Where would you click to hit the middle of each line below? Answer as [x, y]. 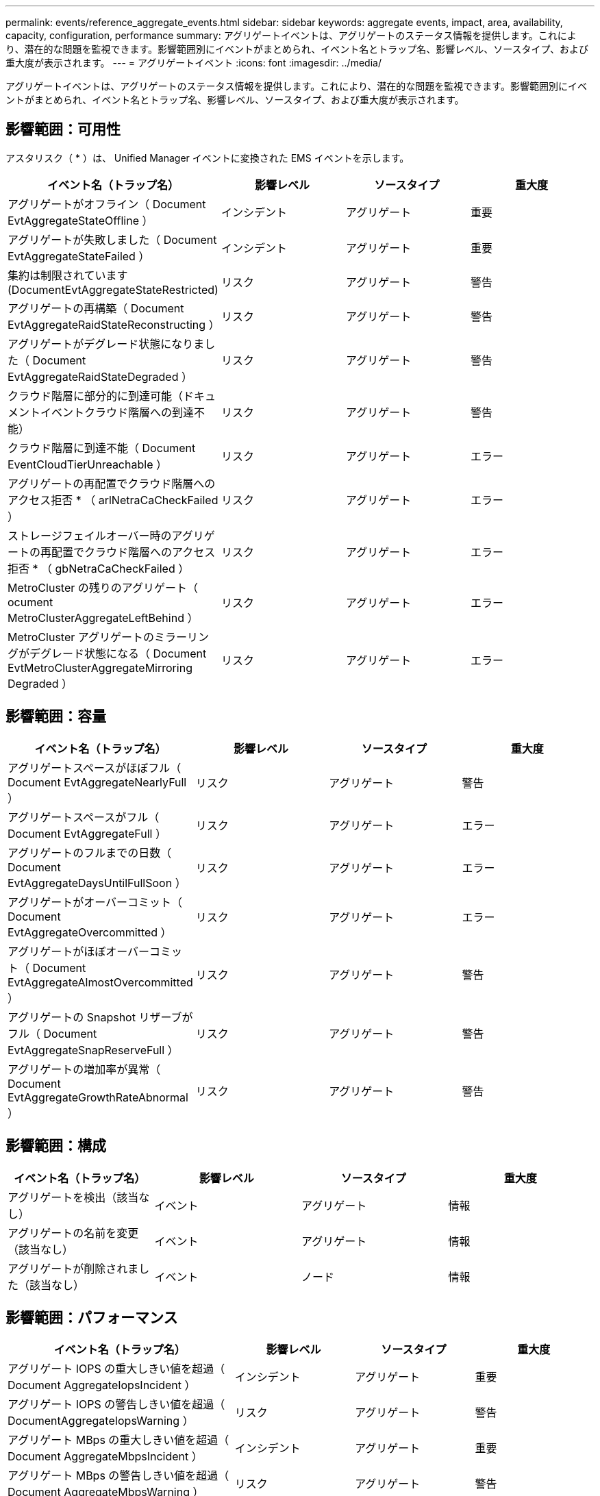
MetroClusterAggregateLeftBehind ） [103, 618]
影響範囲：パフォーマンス [92, 1317]
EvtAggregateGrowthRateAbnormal [98, 1097]
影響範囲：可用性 [63, 129]
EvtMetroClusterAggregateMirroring [100, 668]
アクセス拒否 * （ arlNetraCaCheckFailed [113, 500]
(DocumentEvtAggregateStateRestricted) [113, 289]
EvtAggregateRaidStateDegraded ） [100, 376]
